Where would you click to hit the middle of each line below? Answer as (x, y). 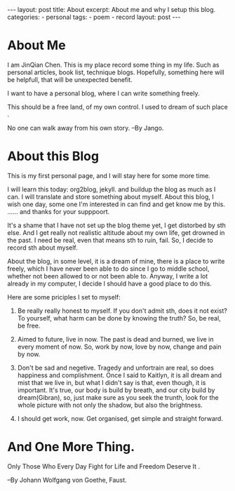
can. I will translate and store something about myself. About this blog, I (110, 196)
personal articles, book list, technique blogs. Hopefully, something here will (116, 72)
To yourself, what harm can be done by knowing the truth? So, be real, (119, 318)
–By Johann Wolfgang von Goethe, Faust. (67, 480)
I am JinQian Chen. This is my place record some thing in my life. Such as (113, 65)
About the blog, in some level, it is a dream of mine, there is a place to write (116, 261)
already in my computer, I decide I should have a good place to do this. (109, 283)
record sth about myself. (43, 248)
